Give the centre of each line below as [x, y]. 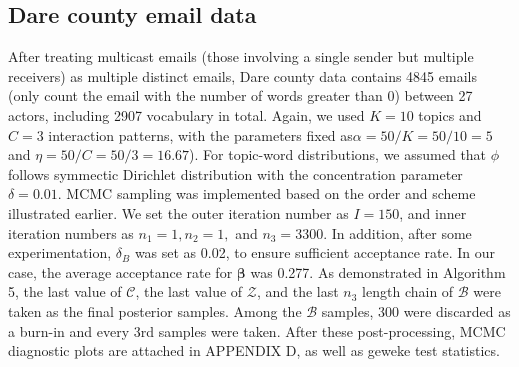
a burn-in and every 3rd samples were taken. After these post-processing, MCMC [257, 330]
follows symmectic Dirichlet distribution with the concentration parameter [235, 173]
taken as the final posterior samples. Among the [155, 310]
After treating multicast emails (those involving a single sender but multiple [241, 56]
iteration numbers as [71, 232]
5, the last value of [65, 291]
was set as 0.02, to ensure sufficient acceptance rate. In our [315, 252]
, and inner [433, 212]
